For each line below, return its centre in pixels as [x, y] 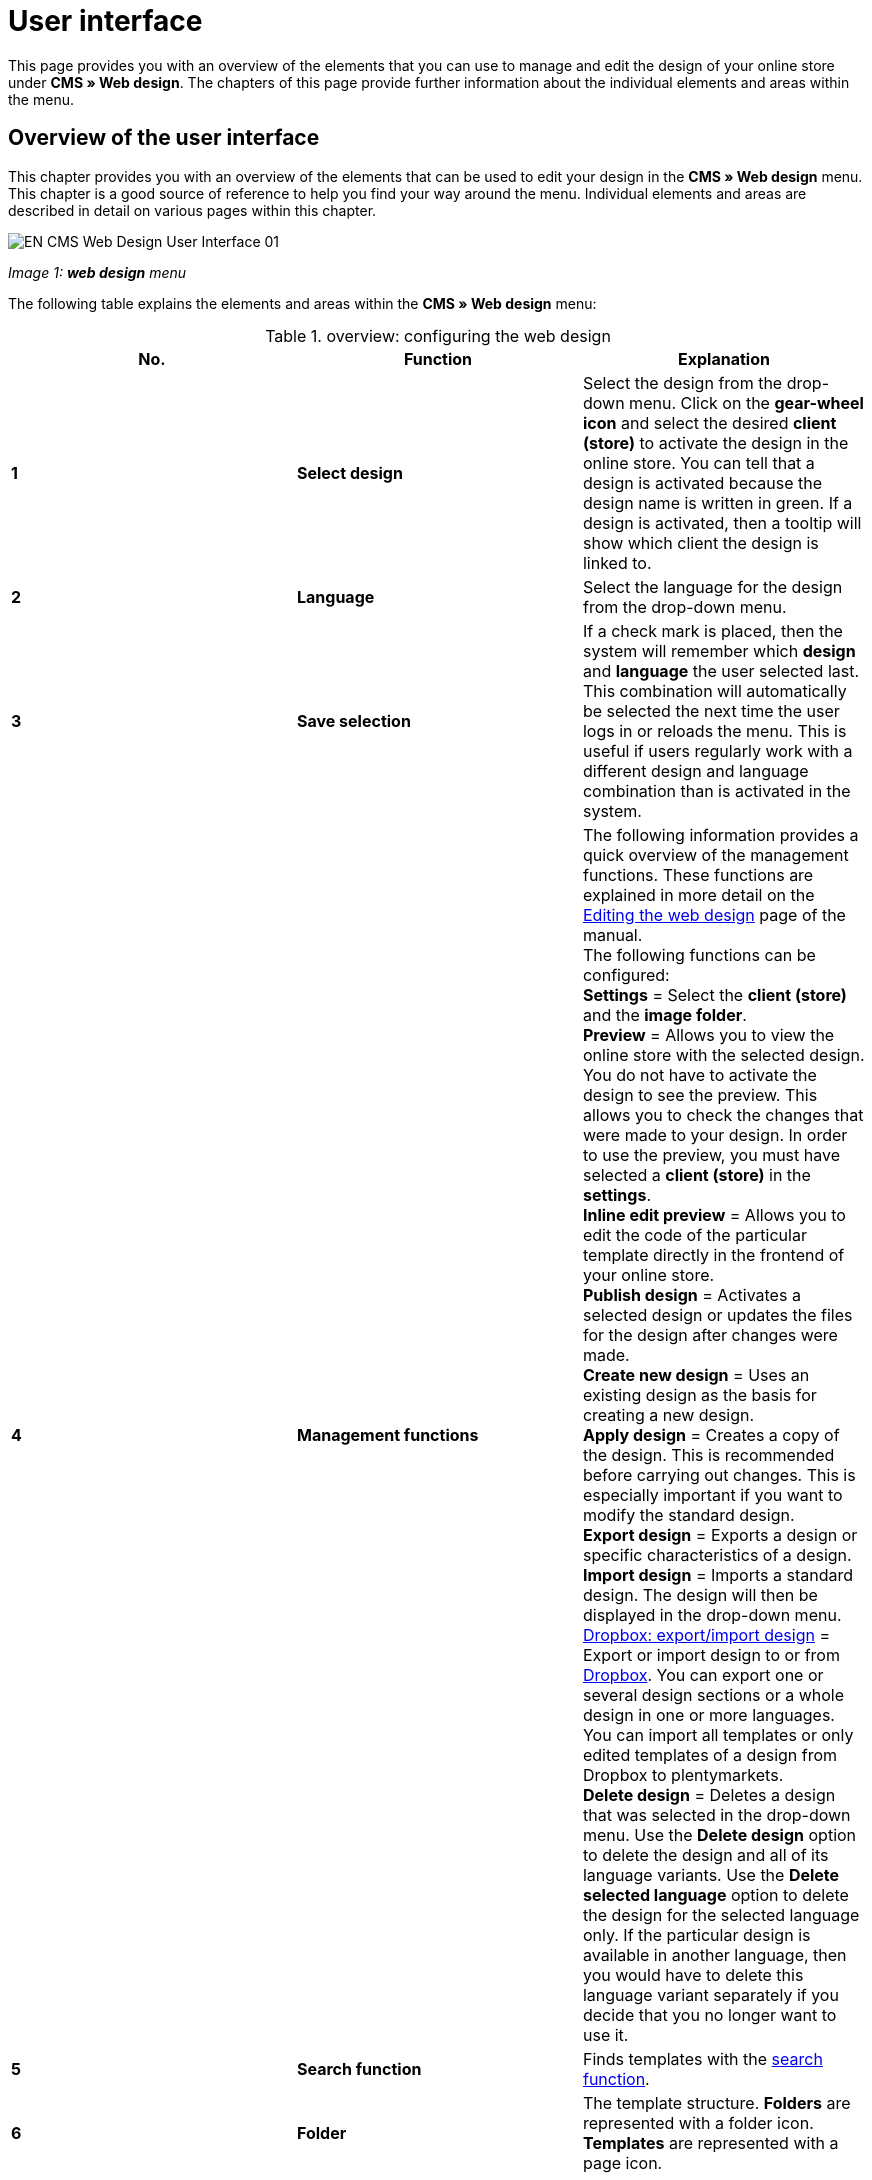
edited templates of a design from [710, 1754]
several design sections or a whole [713, 1694]
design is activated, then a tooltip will [722, 522]
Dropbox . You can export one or [703, 1674]
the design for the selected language [721, 1914]
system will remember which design [719, 650]
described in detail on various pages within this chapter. [192, 210]
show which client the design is [700, 542]
